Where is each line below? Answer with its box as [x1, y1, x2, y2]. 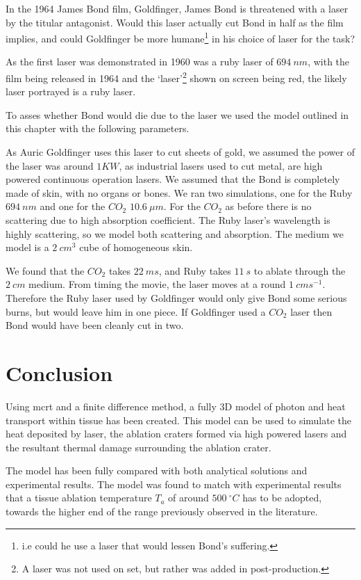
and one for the [40, 199, 106, 214]
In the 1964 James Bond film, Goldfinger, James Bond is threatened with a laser [6, 1, 349, 15]
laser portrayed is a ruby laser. [6, 84, 136, 99]
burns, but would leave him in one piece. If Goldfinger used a [6, 304, 266, 319]
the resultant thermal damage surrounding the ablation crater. [6, 440, 271, 454]
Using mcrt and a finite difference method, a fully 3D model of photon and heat [6, 398, 346, 413]
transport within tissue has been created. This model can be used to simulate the [6, 412, 352, 427]
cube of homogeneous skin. [79, 240, 193, 255]
